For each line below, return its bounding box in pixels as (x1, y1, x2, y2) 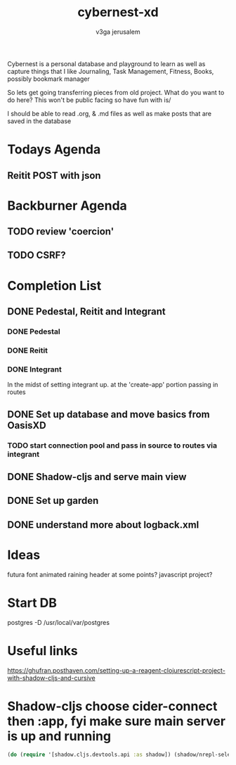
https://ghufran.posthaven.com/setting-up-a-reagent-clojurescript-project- (7, 666, 226, 674)
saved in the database (7, 117, 72, 125)
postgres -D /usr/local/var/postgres (7, 618, 110, 626)
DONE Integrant (7, 364, 62, 374)
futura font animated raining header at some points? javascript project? (7, 570, 213, 579)
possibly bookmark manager (7, 75, 90, 83)
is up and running (7, 728, 111, 744)
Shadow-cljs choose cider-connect (7, 698, 218, 714)
